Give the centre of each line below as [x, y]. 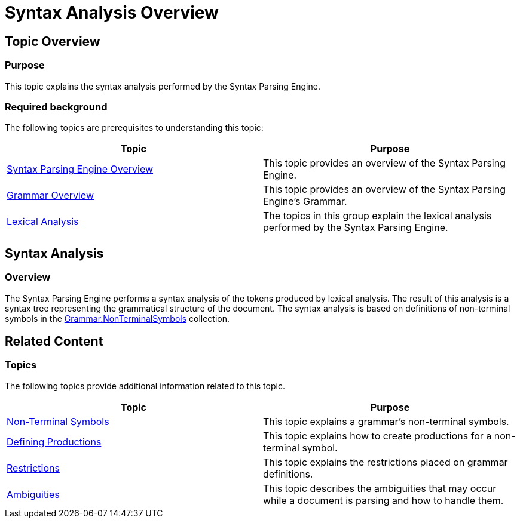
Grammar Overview [50, 196]
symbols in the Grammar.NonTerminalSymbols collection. [117, 318]
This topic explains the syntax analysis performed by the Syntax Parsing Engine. [163, 86]
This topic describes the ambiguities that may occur [380, 488]
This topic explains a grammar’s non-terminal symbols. [386, 421]
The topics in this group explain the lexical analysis [377, 216]
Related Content [54, 341]
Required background [56, 107]
